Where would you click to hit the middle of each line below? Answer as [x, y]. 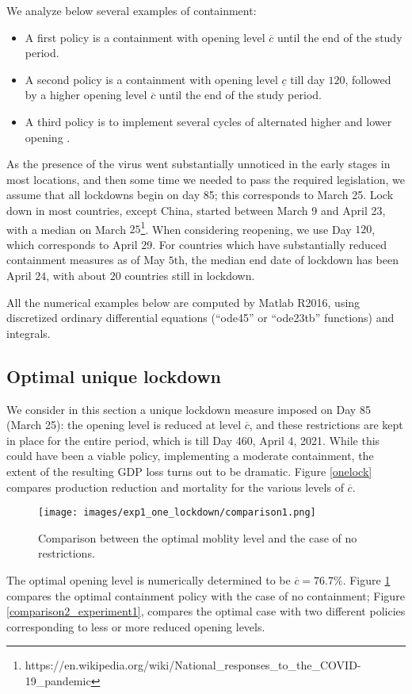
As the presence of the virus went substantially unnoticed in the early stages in [198, 164]
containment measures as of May [86, 260]
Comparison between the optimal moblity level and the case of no [198, 537]
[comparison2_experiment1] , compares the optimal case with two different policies [206, 611]
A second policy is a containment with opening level [151, 79]
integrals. [29, 333]
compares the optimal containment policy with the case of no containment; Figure [206, 595]
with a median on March [66, 229]
